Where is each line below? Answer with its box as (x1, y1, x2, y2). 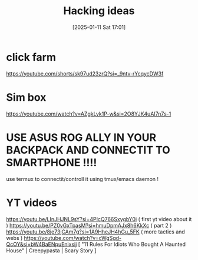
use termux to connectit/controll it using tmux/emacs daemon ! (6, 175, 159, 182)
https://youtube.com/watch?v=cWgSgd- (24, 234, 122, 241)
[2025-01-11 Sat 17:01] (72, 24, 126, 31)
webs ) (6, 234, 23, 241)
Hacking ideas (63, 4, 135, 18)
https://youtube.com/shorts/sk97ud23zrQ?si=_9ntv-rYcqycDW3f (6, 70, 164, 77)
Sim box (6, 90, 47, 104)
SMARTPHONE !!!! (6, 156, 97, 169)
